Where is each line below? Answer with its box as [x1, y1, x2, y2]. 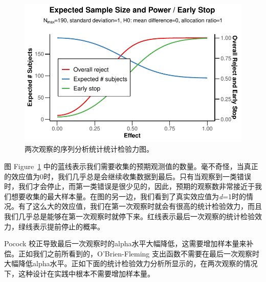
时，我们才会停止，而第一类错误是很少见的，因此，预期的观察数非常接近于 [4, 181, 255, 192]
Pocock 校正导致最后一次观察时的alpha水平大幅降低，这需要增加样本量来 [4, 238, 247, 249]
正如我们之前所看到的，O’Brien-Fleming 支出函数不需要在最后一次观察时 [18, 248, 259, 258]
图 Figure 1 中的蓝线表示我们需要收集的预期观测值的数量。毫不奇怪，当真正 [4, 161, 258, 171]
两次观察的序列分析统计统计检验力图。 [25, 144, 153, 154]
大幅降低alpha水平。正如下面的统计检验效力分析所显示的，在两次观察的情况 [4, 258, 258, 269]
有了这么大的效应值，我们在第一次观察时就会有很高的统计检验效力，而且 [18, 201, 262, 212]
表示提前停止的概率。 [32, 221, 104, 231]
